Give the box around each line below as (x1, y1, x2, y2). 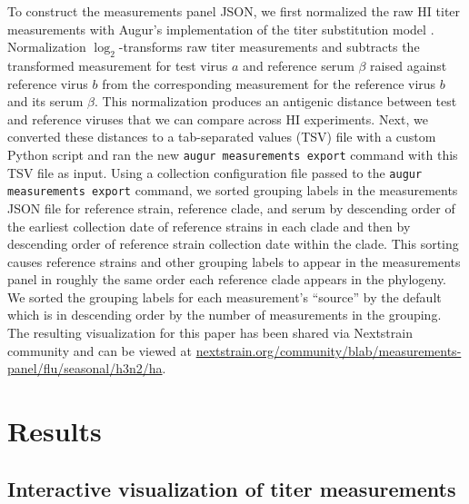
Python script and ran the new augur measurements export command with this (7, 144, 458, 163)
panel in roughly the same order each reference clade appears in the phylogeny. (7, 270, 446, 289)
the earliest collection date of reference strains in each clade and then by (7, 216, 411, 235)
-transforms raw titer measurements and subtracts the (118, 37, 420, 56)
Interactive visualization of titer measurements (7, 474, 456, 502)
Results (7, 412, 102, 450)
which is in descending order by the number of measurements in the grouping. (7, 305, 442, 324)
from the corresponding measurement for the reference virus (102, 74, 436, 93)
